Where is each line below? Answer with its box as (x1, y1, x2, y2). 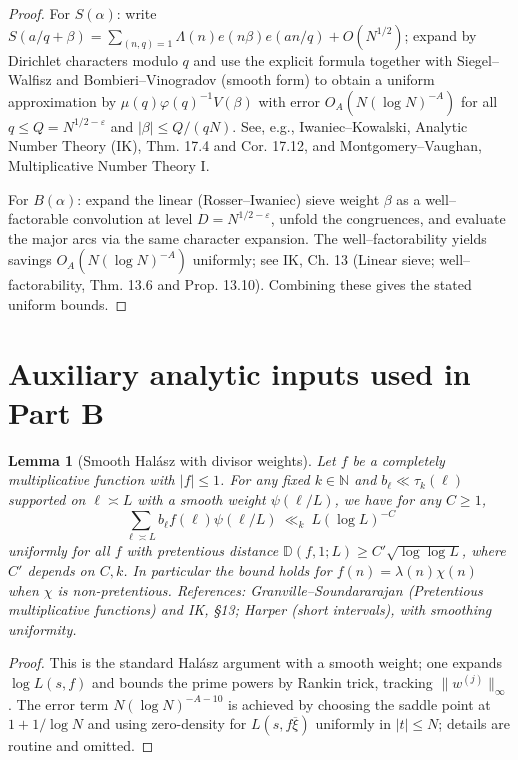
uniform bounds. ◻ (8, 293, 128, 314)
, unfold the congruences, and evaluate (270, 208, 506, 229)
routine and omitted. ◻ (8, 735, 154, 756)
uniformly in (315, 713, 391, 734)
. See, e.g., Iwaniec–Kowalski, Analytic (232, 115, 468, 136)
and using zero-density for (87, 713, 247, 734)
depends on (27, 560, 95, 581)
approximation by (8, 90, 117, 111)
